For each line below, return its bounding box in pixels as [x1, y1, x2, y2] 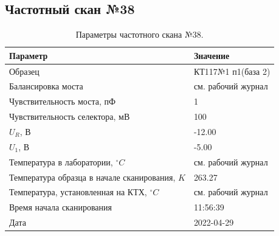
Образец [9, 64, 40, 77]
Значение [193, 49, 230, 61]
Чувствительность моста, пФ [9, 95, 116, 108]
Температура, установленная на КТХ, [9, 186, 147, 198]
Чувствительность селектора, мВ [9, 110, 130, 123]
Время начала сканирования [9, 201, 112, 213]
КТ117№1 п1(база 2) [193, 64, 270, 77]
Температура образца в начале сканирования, [9, 170, 176, 183]
